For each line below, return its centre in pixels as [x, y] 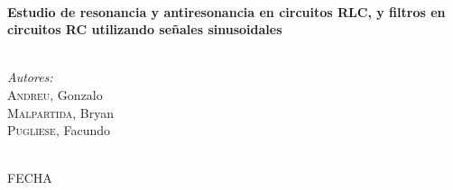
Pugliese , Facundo [59, 130]
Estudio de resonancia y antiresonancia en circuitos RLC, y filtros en [226, 11]
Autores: [30, 77]
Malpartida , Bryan [61, 112]
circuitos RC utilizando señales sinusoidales [145, 29]
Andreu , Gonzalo [55, 94]
